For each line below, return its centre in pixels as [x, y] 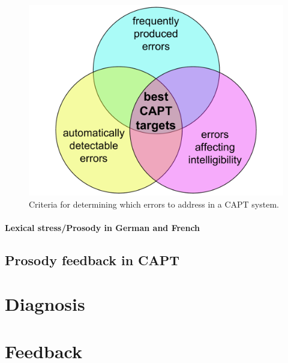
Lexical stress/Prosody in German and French [103, 227]
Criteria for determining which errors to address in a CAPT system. [154, 204]
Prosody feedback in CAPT [92, 259]
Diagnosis [45, 304]
